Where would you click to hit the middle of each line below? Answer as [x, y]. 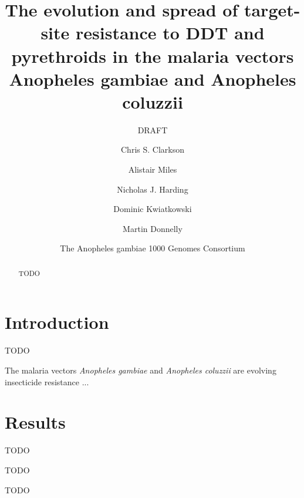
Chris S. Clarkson [153, 149]
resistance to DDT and [170, 33]
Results [35, 422]
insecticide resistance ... [47, 381]
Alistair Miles [153, 169]
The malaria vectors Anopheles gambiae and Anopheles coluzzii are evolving [141, 370]
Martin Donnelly [153, 228]
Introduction [57, 322]
